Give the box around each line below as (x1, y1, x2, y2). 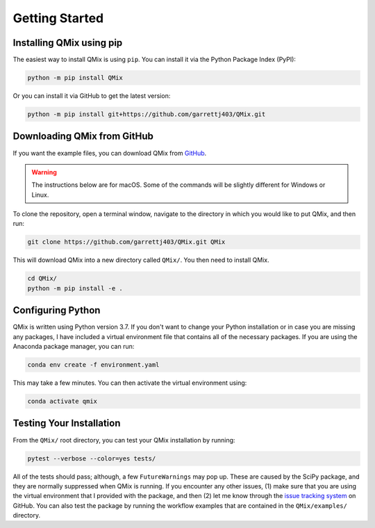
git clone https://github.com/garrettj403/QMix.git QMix (27, 238, 226, 246)
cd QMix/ (27, 274, 58, 283)
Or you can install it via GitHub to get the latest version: (12, 92, 171, 100)
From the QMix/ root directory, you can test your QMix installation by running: (12, 436, 235, 444)
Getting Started (12, 10, 104, 26)
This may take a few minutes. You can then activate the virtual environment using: (12, 379, 247, 387)
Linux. (31, 190, 49, 199)
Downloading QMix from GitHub (12, 131, 154, 142)
